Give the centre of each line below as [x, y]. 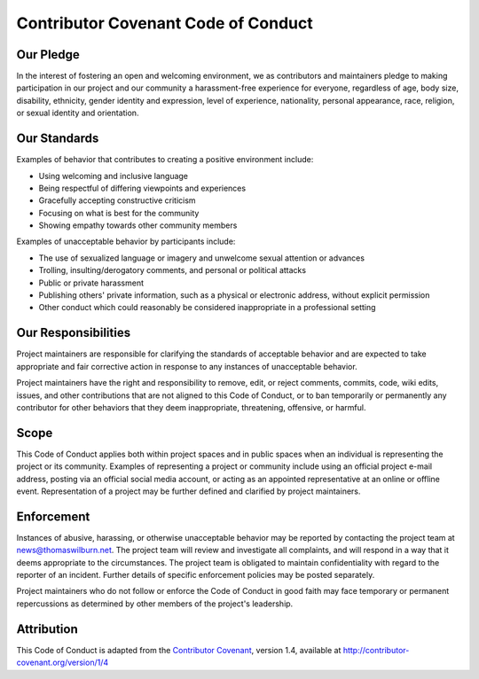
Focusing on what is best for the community [119, 213]
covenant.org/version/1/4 [63, 663]
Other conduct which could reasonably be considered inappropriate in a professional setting [207, 308]
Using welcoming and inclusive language [114, 176]
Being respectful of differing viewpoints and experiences [142, 188]
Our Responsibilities [74, 333]
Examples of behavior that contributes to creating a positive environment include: [165, 160]
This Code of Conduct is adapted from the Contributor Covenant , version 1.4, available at [179, 650]
